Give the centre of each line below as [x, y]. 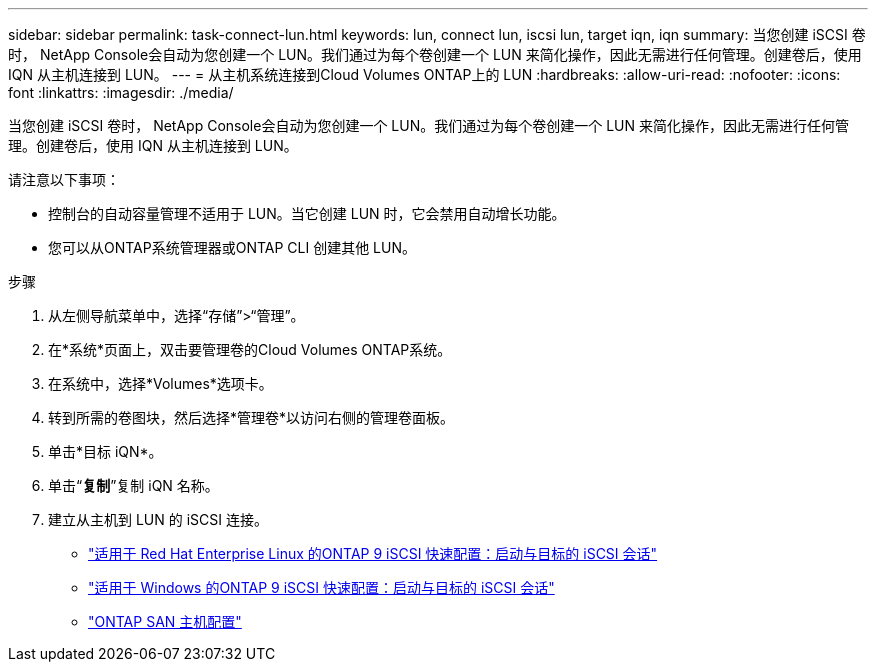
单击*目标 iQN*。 [105, 451]
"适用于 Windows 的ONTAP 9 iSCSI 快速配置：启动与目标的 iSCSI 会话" [321, 587]
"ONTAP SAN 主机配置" [165, 621]
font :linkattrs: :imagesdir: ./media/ [121, 92]
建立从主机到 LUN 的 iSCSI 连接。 [158, 519]
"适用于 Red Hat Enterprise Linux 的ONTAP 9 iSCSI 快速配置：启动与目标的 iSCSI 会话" [373, 553]
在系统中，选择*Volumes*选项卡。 [160, 383]
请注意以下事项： [64, 179]
